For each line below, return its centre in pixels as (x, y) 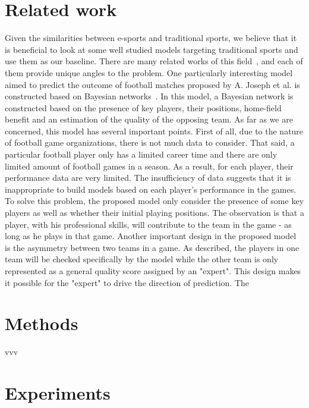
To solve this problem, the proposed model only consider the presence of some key (154, 201)
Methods (42, 323)
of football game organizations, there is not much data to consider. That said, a (150, 142)
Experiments (58, 393)
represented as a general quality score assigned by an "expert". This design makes (153, 271)
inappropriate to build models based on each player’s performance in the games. (151, 189)
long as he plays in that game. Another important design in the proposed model (151, 236)
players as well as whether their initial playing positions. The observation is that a (154, 213)
